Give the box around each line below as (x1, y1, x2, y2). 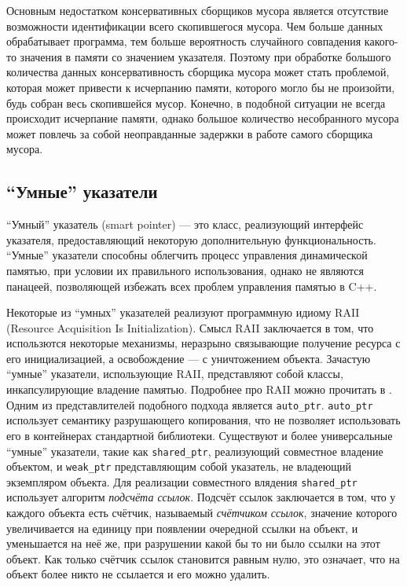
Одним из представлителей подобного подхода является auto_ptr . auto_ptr (6, 396, 373, 413)
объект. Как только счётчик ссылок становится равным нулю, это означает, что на (6, 550, 400, 567)
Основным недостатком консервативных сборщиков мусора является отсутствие (6, 2, 389, 18)
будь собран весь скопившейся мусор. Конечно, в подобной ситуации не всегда (6, 94, 386, 111)
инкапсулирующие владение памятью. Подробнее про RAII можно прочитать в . (6, 381, 392, 398)
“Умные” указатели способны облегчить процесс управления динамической (6, 247, 368, 263)
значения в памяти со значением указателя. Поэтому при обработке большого (20, 48, 391, 64)
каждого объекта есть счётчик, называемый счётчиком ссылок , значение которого (6, 504, 398, 521)
